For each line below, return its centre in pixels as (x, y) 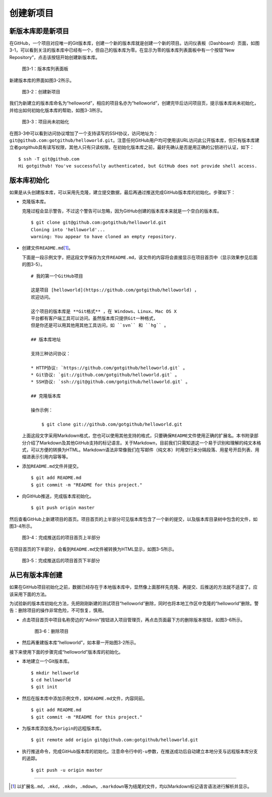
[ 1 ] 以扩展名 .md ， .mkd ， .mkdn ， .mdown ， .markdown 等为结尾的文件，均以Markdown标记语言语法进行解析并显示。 (131, 786)
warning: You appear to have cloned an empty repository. (104, 236)
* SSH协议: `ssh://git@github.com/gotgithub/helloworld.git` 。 (111, 382)
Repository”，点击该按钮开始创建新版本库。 (55, 57)
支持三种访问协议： (51, 354)
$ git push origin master (63, 508)
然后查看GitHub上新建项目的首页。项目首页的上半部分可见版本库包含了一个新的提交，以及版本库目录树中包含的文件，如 (133, 519)
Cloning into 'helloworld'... (68, 229)
